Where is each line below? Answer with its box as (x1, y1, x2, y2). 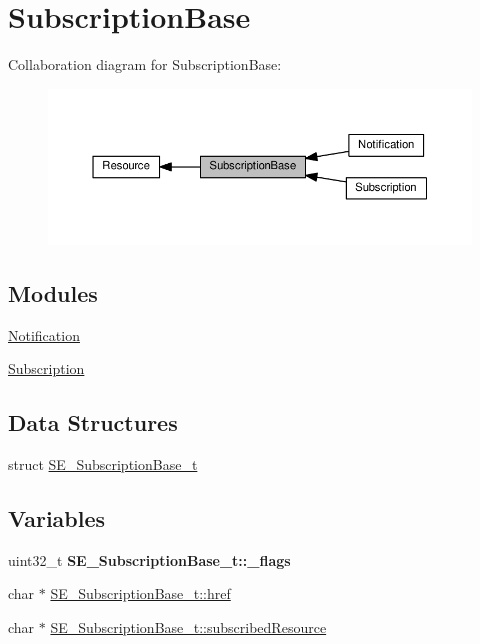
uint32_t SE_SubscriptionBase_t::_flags (8, 549, 291, 570)
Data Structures (8, 407, 178, 438)
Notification (8, 324, 80, 345)
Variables (8, 503, 106, 534)
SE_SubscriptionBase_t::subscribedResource (50, 617, 327, 638)
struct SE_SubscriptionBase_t (8, 454, 198, 475)
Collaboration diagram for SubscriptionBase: (8, 54, 282, 75)
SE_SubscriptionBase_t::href (50, 583, 231, 604)
